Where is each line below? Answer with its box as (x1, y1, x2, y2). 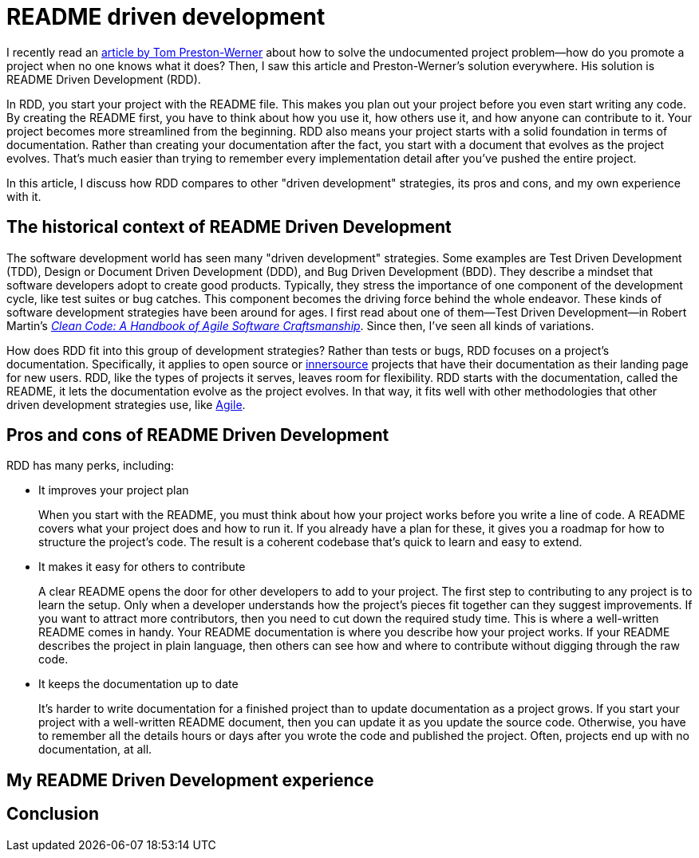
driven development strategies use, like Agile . (6, 397, 246, 411)
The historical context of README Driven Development (6, 217, 452, 238)
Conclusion (6, 804, 100, 825)
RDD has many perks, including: (6, 459, 175, 473)
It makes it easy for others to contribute (38, 560, 246, 574)
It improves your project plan (38, 483, 189, 498)
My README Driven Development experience (6, 769, 374, 790)
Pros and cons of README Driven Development (6, 425, 389, 446)
